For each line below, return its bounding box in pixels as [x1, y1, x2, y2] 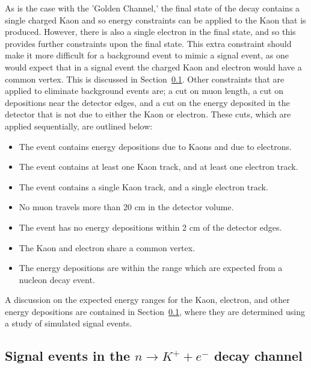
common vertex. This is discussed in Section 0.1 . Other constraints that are [5, 72, 285, 85]
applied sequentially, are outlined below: [5, 119, 153, 132]
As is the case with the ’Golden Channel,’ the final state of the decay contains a [5, 2, 300, 14]
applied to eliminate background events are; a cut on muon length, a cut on [5, 84, 283, 97]
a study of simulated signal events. [5, 317, 132, 329]
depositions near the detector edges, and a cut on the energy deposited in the [5, 96, 290, 108]
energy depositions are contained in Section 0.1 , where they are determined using [5, 305, 306, 317]
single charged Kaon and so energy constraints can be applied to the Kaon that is [5, 13, 306, 26]
